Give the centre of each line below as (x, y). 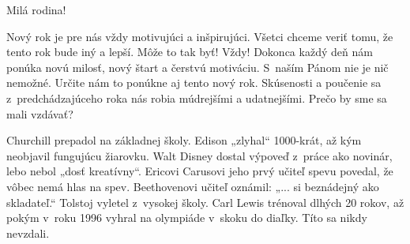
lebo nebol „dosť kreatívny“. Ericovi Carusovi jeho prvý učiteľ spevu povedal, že (200, 171)
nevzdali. (28, 233)
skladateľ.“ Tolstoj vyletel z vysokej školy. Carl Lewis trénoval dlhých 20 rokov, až (205, 202)
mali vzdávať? (40, 113)
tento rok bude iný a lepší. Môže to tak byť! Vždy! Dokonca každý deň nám (190, 52)
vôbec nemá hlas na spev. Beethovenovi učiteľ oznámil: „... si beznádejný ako (193, 186)
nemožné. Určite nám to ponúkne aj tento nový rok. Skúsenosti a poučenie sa (194, 83)
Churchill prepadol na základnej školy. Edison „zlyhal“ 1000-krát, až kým (184, 140)
